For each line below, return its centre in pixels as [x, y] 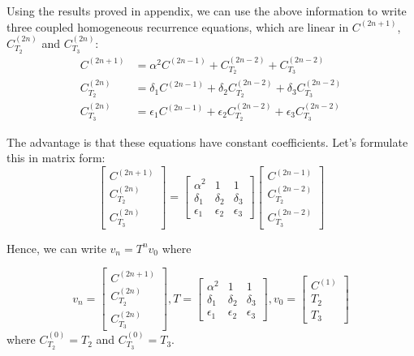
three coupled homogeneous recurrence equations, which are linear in [178, 26]
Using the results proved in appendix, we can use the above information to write [207, 11]
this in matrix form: [56, 158]
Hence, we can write [56, 248]
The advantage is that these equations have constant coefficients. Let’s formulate [207, 142]
